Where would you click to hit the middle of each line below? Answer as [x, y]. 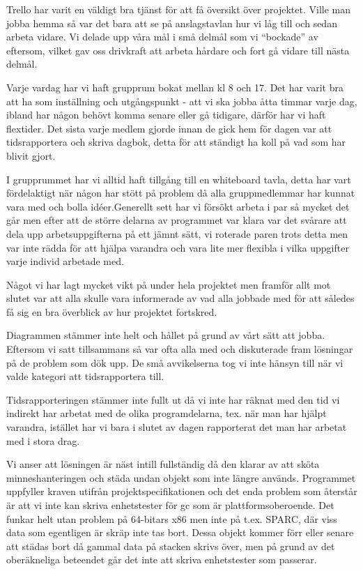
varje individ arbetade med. [65, 261]
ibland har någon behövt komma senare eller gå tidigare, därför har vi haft [166, 115]
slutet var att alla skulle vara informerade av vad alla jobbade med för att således [180, 298]
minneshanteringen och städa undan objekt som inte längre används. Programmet [181, 477]
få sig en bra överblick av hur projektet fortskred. [112, 311]
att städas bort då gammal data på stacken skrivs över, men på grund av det [171, 546]
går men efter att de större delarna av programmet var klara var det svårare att [177, 220]
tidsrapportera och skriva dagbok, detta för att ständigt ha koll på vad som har [176, 142]
